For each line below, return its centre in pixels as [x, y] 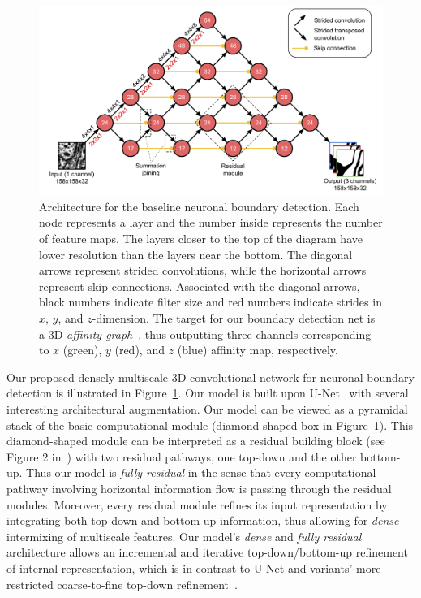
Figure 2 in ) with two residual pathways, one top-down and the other [182, 456]
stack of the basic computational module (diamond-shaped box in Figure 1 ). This [210, 425]
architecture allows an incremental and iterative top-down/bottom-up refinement [207, 552]
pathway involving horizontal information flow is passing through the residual [199, 488]
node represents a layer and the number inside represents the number [211, 222]
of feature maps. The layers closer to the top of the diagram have [201, 238]
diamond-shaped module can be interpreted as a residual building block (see [196, 441]
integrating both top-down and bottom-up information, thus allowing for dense [203, 520]
